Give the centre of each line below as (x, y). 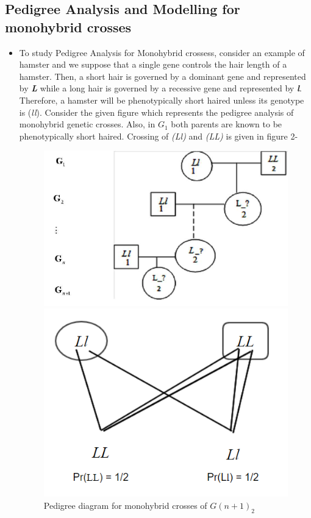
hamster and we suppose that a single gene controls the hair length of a (153, 64)
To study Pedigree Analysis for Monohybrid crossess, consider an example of (162, 52)
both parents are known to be (227, 124)
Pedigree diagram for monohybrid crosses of (125, 505)
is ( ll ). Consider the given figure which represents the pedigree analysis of (156, 112)
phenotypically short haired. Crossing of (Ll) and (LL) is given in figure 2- (159, 136)
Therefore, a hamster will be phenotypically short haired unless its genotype (162, 100)
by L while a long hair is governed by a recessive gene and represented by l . (161, 88)
